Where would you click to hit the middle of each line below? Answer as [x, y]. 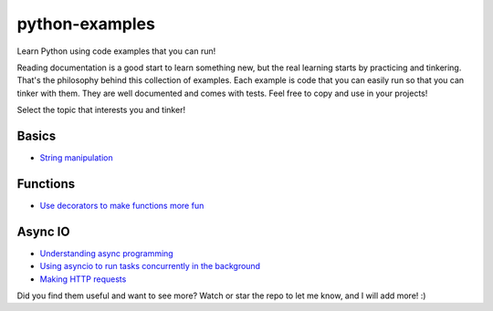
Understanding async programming [106, 253]
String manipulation [76, 158]
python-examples [86, 24]
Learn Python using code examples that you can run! [116, 51]
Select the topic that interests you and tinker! [101, 110]
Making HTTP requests [83, 279]
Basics [37, 135]
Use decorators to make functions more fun [122, 205]
